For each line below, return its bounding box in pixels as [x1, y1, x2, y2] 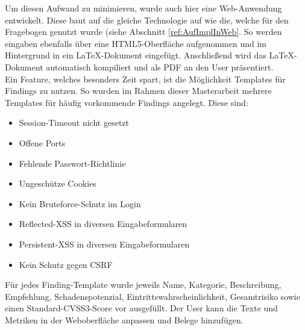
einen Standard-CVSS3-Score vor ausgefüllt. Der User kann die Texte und [5, 302, 278, 314]
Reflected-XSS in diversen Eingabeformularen [19, 217, 187, 230]
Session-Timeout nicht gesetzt [19, 116, 129, 129]
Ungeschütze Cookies [19, 177, 96, 190]
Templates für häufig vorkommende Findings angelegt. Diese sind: [5, 96, 248, 108]
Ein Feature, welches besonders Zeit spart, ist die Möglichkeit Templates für [5, 72, 286, 85]
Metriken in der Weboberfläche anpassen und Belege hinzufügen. [5, 313, 244, 326]
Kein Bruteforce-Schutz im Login [19, 197, 141, 210]
